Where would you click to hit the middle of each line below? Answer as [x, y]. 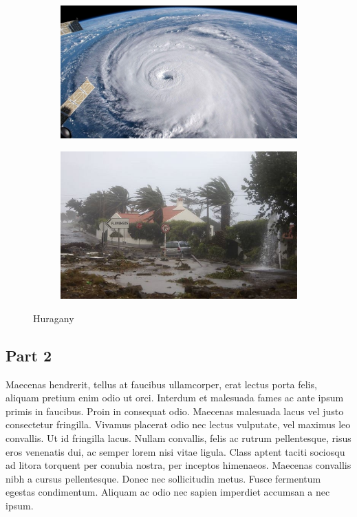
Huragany [54, 318]
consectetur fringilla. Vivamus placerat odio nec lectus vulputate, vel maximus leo [178, 424]
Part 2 [29, 355]
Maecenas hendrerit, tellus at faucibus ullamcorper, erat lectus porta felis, [161, 384]
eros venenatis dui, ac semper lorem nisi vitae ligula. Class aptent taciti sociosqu [175, 451]
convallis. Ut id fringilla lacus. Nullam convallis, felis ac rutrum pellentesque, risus [178, 437]
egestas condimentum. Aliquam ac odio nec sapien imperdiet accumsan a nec [168, 492]
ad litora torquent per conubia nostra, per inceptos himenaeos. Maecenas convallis [178, 465]
